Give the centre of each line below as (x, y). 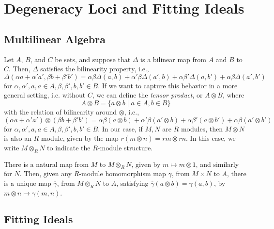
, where (233, 95)
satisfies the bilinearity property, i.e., (95, 69)
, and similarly (217, 164)
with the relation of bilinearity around (61, 111)
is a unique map (28, 183)
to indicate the (69, 147)
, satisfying (132, 183)
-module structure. (125, 147)
